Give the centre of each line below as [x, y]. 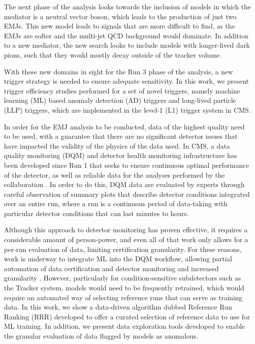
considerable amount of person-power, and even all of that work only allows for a [126, 239]
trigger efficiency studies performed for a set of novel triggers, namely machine [122, 90]
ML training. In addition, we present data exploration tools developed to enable [125, 326]
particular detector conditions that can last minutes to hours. [96, 213]
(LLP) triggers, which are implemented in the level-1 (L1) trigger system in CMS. [127, 109]
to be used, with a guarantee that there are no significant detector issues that [121, 136]
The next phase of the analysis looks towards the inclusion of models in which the [127, 6]
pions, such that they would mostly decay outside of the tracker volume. [113, 54]
